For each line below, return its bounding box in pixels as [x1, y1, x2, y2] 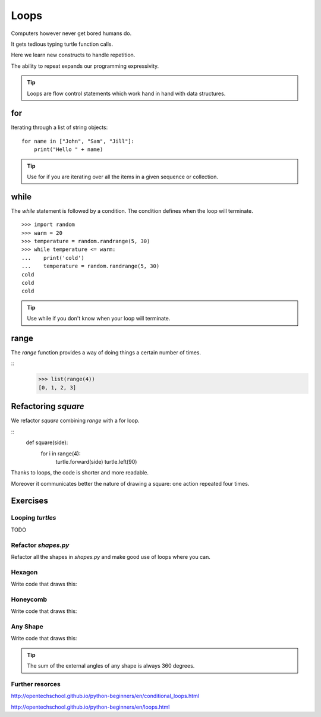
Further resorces [11, 680, 61, 688]
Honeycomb [11, 595, 48, 603]
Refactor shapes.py [11, 541, 70, 549]
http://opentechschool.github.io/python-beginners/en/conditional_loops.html [11, 693, 199, 700]
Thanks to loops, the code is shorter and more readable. [11, 469, 149, 476]
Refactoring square [11, 401, 84, 411]
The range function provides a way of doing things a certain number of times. [11, 349, 202, 356]
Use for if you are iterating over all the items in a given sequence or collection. [27, 173, 218, 180]
